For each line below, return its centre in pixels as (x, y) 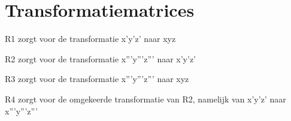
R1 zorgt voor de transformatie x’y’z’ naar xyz (90, 39)
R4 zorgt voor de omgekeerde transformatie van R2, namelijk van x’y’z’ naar (145, 99)
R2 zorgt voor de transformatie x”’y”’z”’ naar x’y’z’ (100, 58)
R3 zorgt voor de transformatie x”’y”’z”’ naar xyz (97, 79)
